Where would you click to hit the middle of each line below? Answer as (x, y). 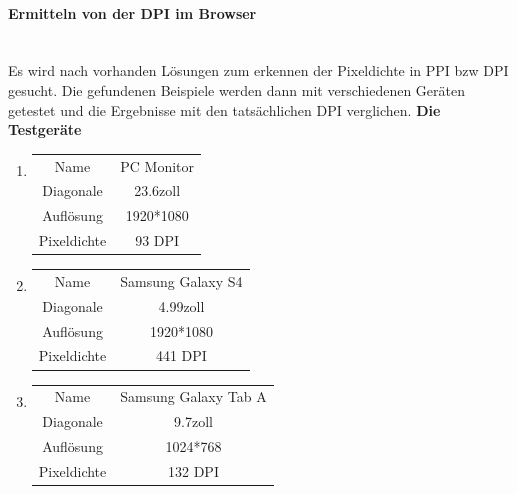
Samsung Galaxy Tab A (193, 396)
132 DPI (193, 470)
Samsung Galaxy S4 (181, 280)
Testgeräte (45, 129)
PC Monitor (157, 165)
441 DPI (181, 355)
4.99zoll (181, 305)
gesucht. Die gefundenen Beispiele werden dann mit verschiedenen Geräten (236, 89)
